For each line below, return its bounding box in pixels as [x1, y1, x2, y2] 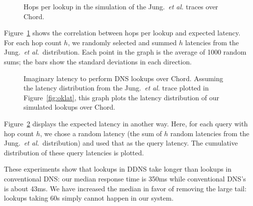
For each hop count [4, 37, 62, 47]
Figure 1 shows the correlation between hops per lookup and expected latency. [4, 28, 241, 38]
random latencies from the [170, 128, 250, 138]
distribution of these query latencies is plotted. [4, 147, 144, 157]
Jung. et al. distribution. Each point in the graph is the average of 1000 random [4, 47, 247, 57]
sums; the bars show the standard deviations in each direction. [4, 56, 192, 66]
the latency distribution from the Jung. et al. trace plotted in [24, 83, 209, 93]
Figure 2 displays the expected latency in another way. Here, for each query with [4, 118, 248, 128]
